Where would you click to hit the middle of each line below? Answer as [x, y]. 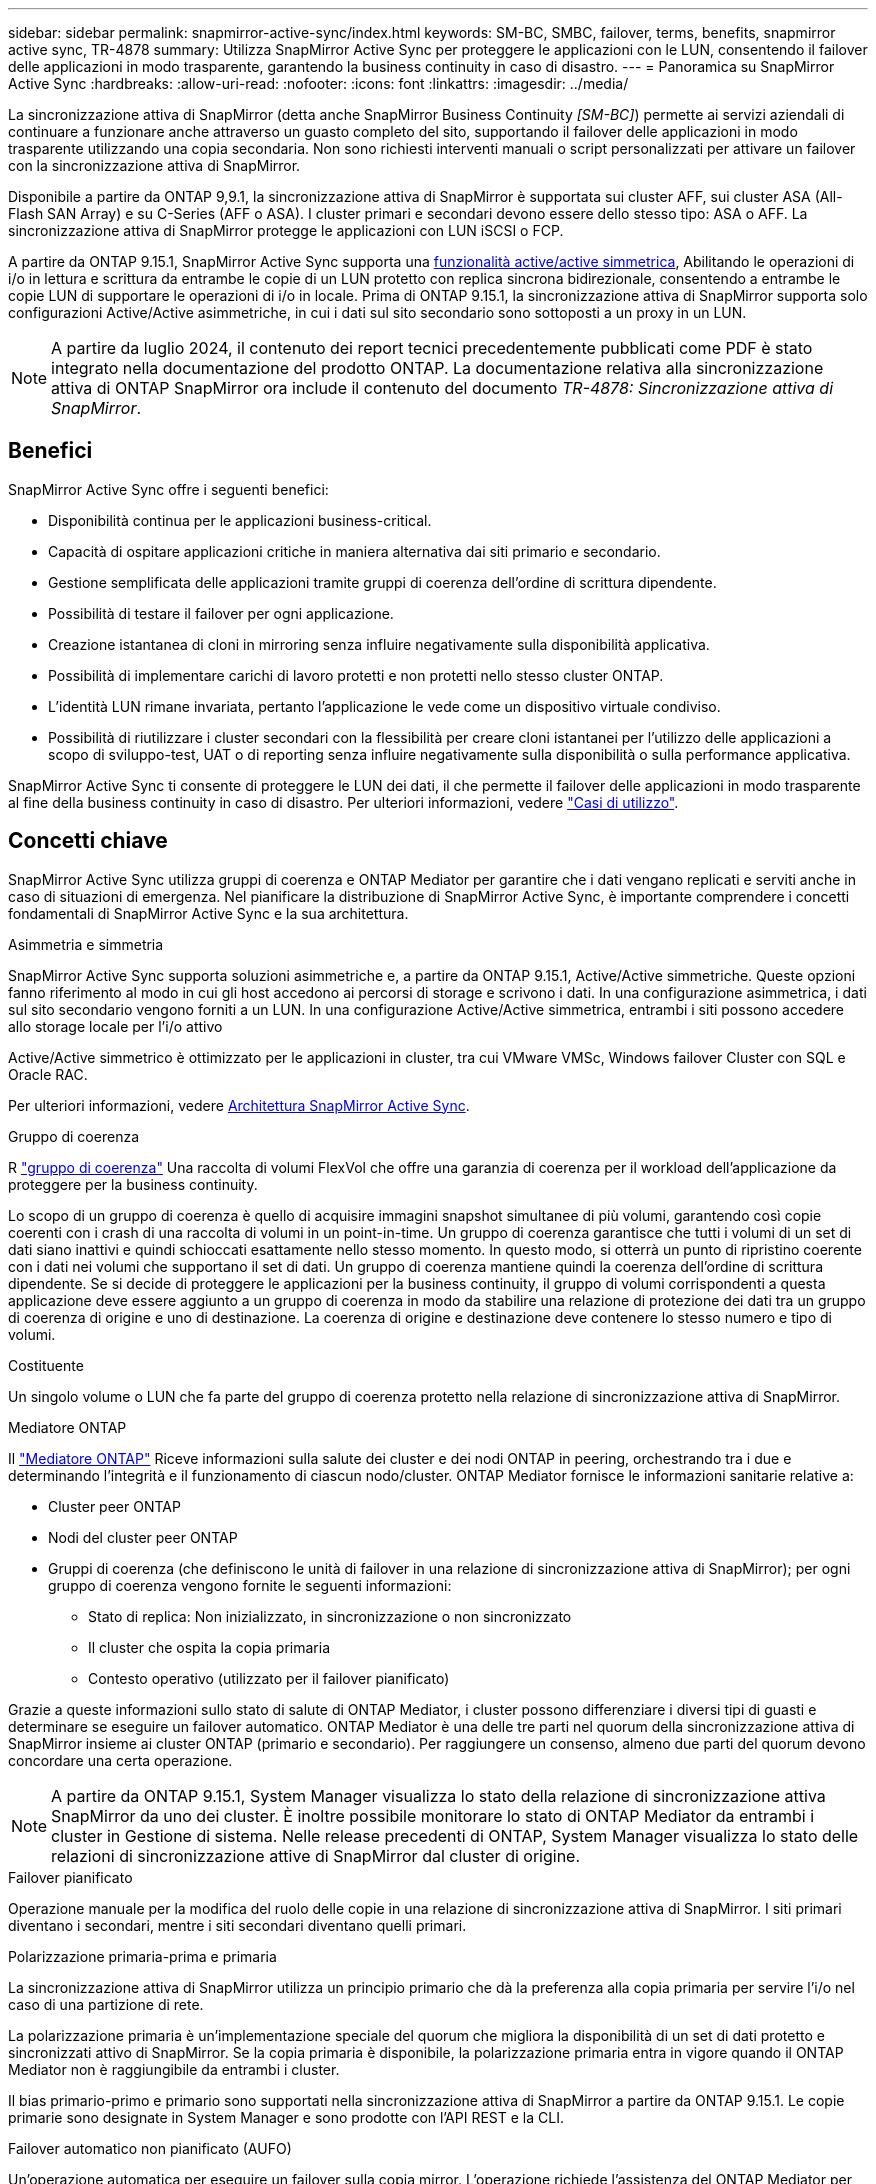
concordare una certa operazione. [120, 1760]
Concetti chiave [88, 841]
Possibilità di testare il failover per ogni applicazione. [221, 613]
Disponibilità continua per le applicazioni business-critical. [240, 520]
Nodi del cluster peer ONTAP [143, 1537]
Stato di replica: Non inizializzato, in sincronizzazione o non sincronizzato [330, 1616]
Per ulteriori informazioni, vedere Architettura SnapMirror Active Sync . [239, 1105]
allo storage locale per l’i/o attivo [115, 1026]
